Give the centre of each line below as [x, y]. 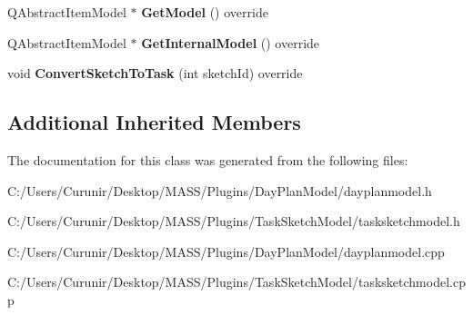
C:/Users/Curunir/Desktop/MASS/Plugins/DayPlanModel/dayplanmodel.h [220, 190]
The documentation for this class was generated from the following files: [208, 159]
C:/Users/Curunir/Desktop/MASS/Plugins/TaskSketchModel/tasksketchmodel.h [234, 221]
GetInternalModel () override [231, 42]
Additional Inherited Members [154, 122]
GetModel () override [205, 12]
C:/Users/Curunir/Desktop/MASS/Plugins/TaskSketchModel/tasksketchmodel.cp [236, 282]
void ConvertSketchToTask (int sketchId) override [155, 73]
